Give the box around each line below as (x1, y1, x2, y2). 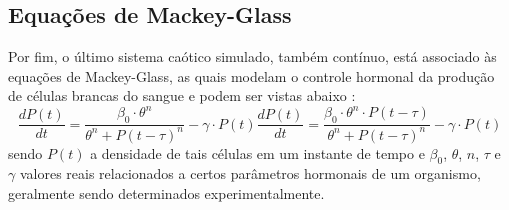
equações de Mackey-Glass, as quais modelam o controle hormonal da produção (8, 65, 495, 86)
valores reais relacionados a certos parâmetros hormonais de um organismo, (19, 163, 481, 184)
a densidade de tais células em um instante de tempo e (90, 142, 425, 163)
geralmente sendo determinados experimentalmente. (8, 183, 325, 204)
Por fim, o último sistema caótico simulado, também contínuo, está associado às (8, 46, 497, 67)
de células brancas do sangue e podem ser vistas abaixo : (8, 85, 356, 106)
